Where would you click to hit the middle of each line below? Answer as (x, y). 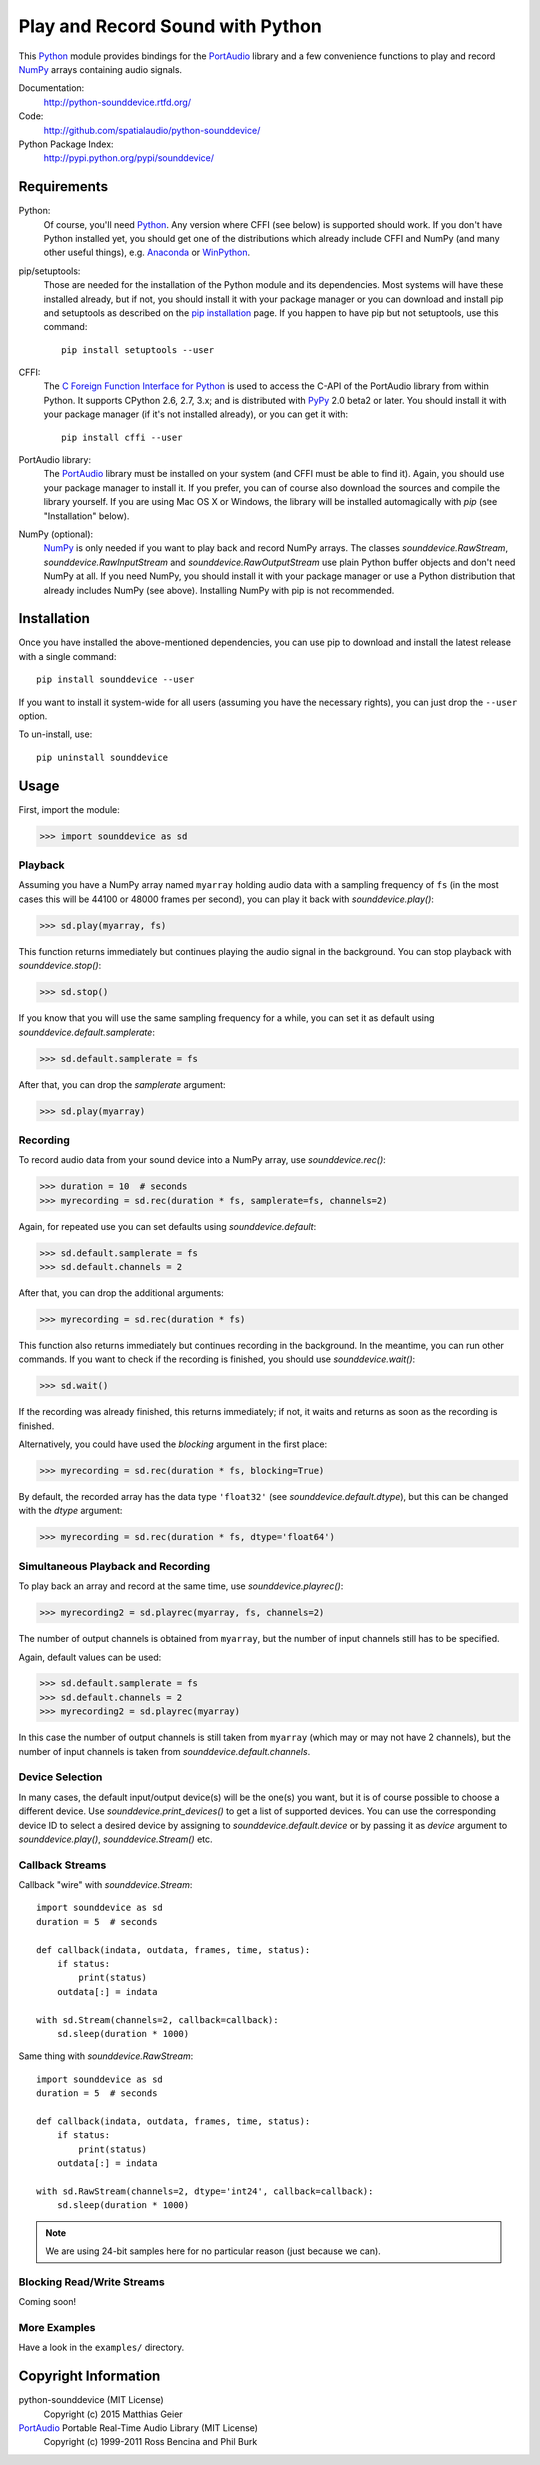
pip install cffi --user (122, 437)
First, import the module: (69, 809)
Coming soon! (47, 2302)
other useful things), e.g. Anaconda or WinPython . (147, 252)
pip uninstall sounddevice (102, 757)
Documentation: (51, 88)
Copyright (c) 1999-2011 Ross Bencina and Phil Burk (150, 2442)
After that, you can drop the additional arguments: (121, 1292)
